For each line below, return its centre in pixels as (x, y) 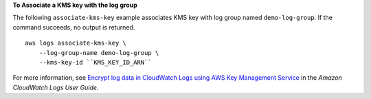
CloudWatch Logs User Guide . (56, 87)
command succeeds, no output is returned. (74, 27)
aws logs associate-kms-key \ (76, 43)
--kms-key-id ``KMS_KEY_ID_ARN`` (95, 62)
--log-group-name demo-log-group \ (99, 53)
